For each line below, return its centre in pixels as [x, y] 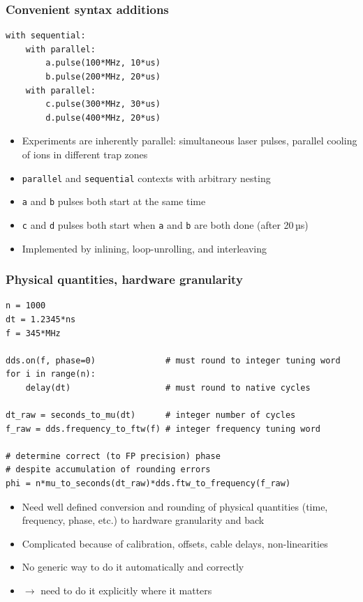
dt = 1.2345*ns [41, 319]
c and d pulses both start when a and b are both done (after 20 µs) [165, 224]
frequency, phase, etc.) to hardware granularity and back [143, 520]
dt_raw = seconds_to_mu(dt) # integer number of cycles [151, 415]
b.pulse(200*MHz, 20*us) [103, 77]
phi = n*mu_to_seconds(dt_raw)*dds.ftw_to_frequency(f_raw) [148, 484]
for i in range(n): [51, 374]
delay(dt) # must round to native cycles [168, 387]
